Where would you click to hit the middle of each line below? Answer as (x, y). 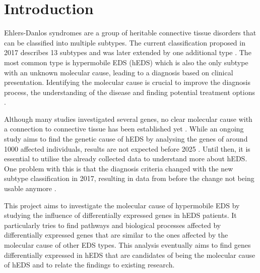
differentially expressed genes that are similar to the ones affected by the (116, 235)
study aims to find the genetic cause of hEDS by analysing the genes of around (126, 139)
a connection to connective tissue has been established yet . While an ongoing (124, 129)
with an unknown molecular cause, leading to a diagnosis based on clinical (119, 72)
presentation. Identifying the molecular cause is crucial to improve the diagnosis (127, 82)
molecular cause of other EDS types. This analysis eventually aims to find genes (127, 245)
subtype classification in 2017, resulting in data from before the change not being (129, 178)
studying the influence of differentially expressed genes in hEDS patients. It (120, 215)
